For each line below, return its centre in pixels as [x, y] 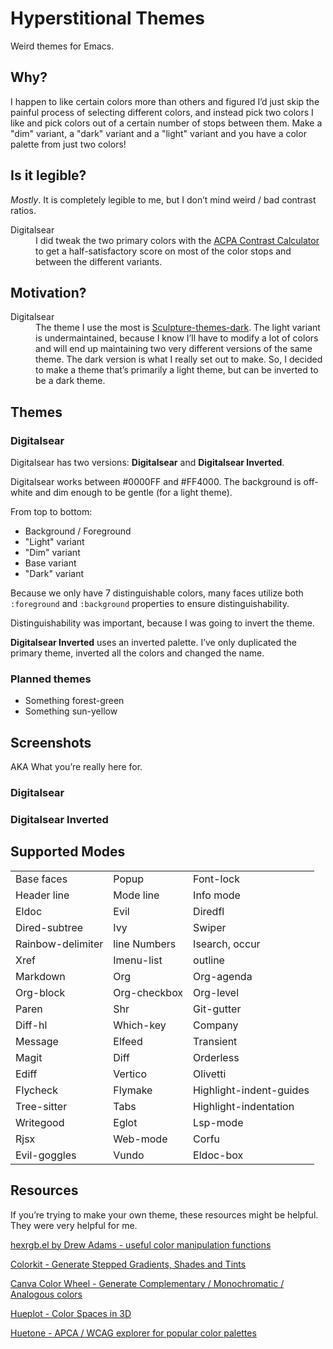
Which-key [140, 1025]
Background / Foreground [78, 531]
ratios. [23, 210]
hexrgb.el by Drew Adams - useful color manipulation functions [141, 1244]
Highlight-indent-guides [251, 1090]
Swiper [210, 927]
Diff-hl [31, 1025]
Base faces [41, 879]
